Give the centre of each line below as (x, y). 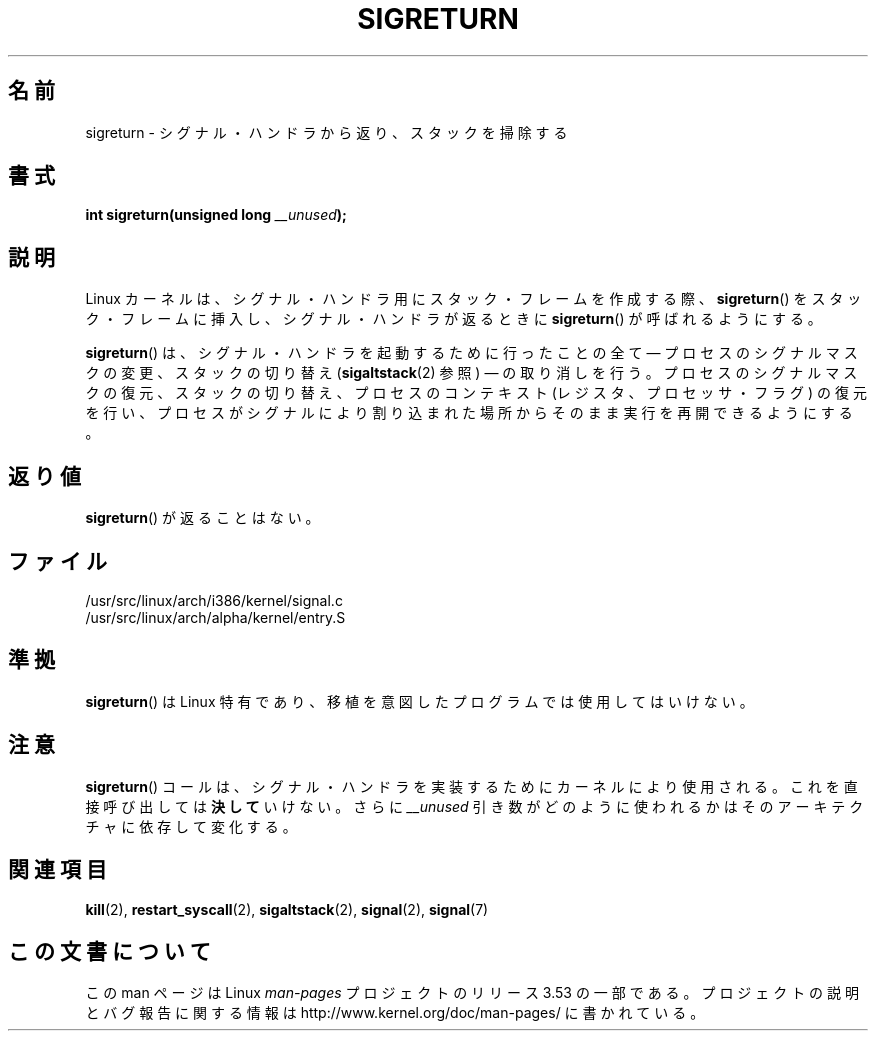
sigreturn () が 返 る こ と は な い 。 (202, 518)
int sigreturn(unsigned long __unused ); (216, 215)
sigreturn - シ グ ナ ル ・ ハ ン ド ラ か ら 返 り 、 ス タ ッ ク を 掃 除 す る (326, 132)
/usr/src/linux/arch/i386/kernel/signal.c (214, 600)
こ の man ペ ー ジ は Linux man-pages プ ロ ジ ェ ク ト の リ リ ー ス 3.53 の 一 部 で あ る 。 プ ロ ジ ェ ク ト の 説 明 (472, 993)
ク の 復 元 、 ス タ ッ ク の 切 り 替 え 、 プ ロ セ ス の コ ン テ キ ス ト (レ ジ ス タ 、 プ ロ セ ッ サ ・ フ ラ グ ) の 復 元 (476, 393)
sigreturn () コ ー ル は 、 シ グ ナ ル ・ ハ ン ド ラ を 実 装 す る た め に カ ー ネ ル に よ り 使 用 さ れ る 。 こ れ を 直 (471, 786)
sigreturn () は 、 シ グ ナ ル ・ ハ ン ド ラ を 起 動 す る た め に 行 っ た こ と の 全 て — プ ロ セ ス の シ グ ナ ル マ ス (471, 353)
